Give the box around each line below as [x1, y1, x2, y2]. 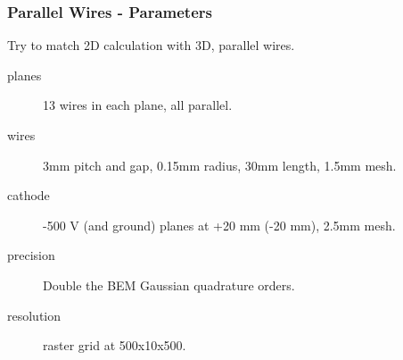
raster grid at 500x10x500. [43, 336, 186, 355]
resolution [7, 306, 62, 324]
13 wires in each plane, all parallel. [43, 96, 233, 114]
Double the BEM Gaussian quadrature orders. [43, 275, 295, 294]
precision [7, 246, 55, 264]
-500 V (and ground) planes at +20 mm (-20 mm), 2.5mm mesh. [43, 215, 396, 234]
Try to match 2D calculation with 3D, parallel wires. [7, 36, 295, 54]
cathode [7, 186, 50, 205]
